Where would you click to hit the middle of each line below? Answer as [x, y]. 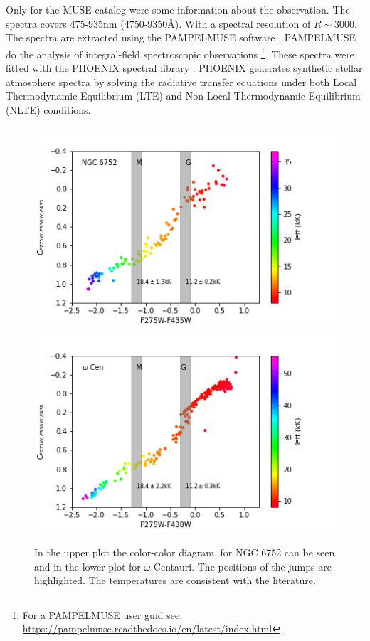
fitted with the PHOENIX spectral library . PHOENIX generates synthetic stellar [184, 68]
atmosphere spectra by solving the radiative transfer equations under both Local [181, 81]
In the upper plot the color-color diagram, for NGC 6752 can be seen [185, 552]
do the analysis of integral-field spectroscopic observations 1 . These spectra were [180, 53]
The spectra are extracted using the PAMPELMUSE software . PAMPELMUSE [181, 37]
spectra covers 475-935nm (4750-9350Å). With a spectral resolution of [158, 23]
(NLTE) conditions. [48, 109]
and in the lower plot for [88, 566]
